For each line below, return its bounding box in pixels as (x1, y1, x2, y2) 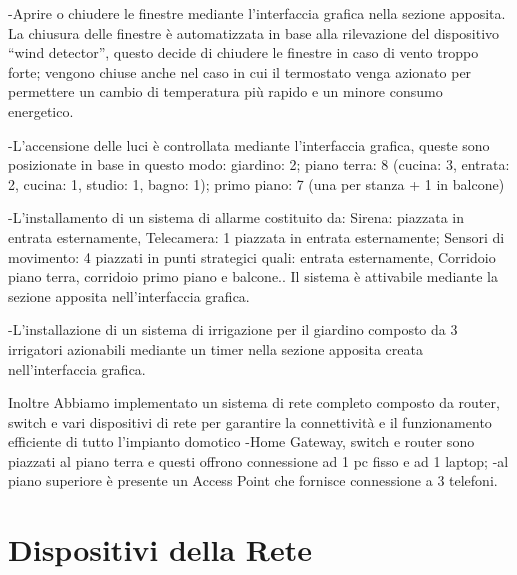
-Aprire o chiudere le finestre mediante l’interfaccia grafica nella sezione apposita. (8, 3, 506, 23)
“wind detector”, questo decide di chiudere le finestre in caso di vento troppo (8, 42, 479, 63)
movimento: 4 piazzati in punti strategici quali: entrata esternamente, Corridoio (8, 246, 496, 267)
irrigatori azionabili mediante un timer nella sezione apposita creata (8, 338, 423, 359)
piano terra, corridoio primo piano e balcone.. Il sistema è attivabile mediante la (8, 266, 498, 287)
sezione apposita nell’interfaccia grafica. (8, 285, 250, 306)
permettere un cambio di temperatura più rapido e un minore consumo (8, 81, 443, 102)
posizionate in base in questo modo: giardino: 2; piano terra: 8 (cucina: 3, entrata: (8, 154, 510, 175)
